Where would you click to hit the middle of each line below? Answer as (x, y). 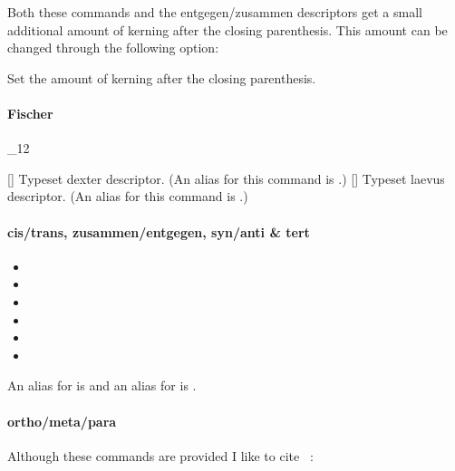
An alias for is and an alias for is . (102, 385)
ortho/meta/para (62, 421)
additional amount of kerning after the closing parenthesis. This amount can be (227, 29)
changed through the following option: (113, 48)
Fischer (30, 113)
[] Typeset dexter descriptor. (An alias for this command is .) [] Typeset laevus (226, 178)
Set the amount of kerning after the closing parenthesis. (162, 77)
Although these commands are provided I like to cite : (160, 455)
